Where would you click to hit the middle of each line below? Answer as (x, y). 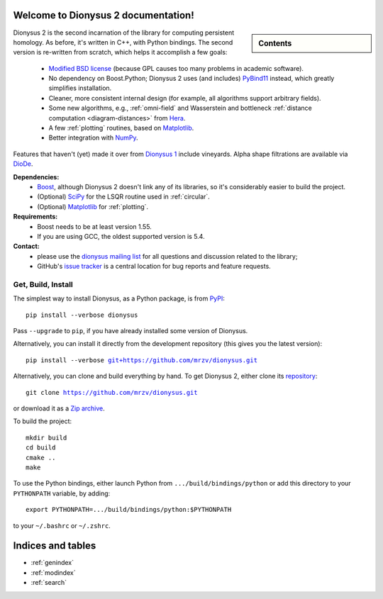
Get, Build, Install (43, 284)
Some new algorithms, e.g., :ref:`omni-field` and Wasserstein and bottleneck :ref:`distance (180, 108)
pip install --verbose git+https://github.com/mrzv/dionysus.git (142, 360)
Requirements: (35, 217)
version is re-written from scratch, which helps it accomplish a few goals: (120, 52)
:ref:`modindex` (53, 572)
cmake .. (41, 458)
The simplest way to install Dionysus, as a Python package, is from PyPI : (119, 298)
